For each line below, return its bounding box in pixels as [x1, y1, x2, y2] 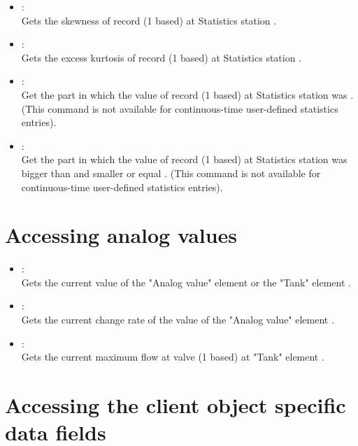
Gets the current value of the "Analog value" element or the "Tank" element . [21, 274, 351, 289]
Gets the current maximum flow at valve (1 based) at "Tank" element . [21, 349, 324, 364]
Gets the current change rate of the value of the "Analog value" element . [21, 312, 334, 327]
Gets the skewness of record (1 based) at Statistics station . [21, 13, 277, 27]
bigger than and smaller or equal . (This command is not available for [21, 165, 321, 180]
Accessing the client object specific [5, 391, 346, 419]
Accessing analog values [5, 221, 238, 249]
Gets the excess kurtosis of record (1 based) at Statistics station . [21, 50, 302, 64]
